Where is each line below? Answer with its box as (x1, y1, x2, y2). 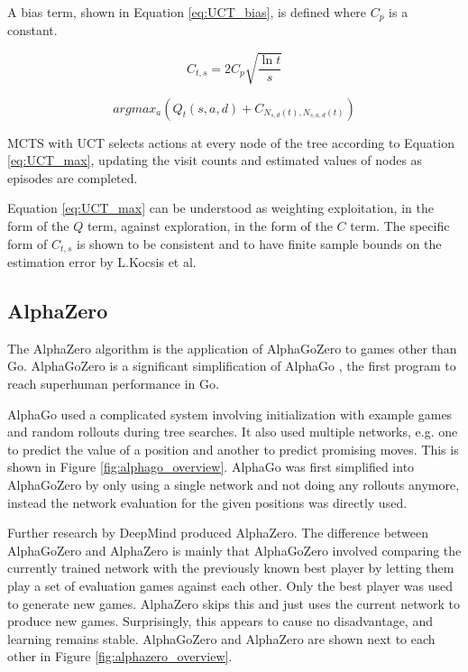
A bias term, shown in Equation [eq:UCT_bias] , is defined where (7, 3, 367, 21)
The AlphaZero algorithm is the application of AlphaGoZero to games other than (7, 338, 457, 357)
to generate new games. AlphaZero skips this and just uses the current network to (7, 594, 460, 612)
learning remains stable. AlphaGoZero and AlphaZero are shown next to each (7, 629, 436, 648)
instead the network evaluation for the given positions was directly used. (7, 492, 408, 511)
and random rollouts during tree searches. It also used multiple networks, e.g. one (7, 422, 458, 441)
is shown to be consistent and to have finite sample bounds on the (77, 234, 442, 253)
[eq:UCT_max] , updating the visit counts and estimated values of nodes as (7, 151, 423, 170)
